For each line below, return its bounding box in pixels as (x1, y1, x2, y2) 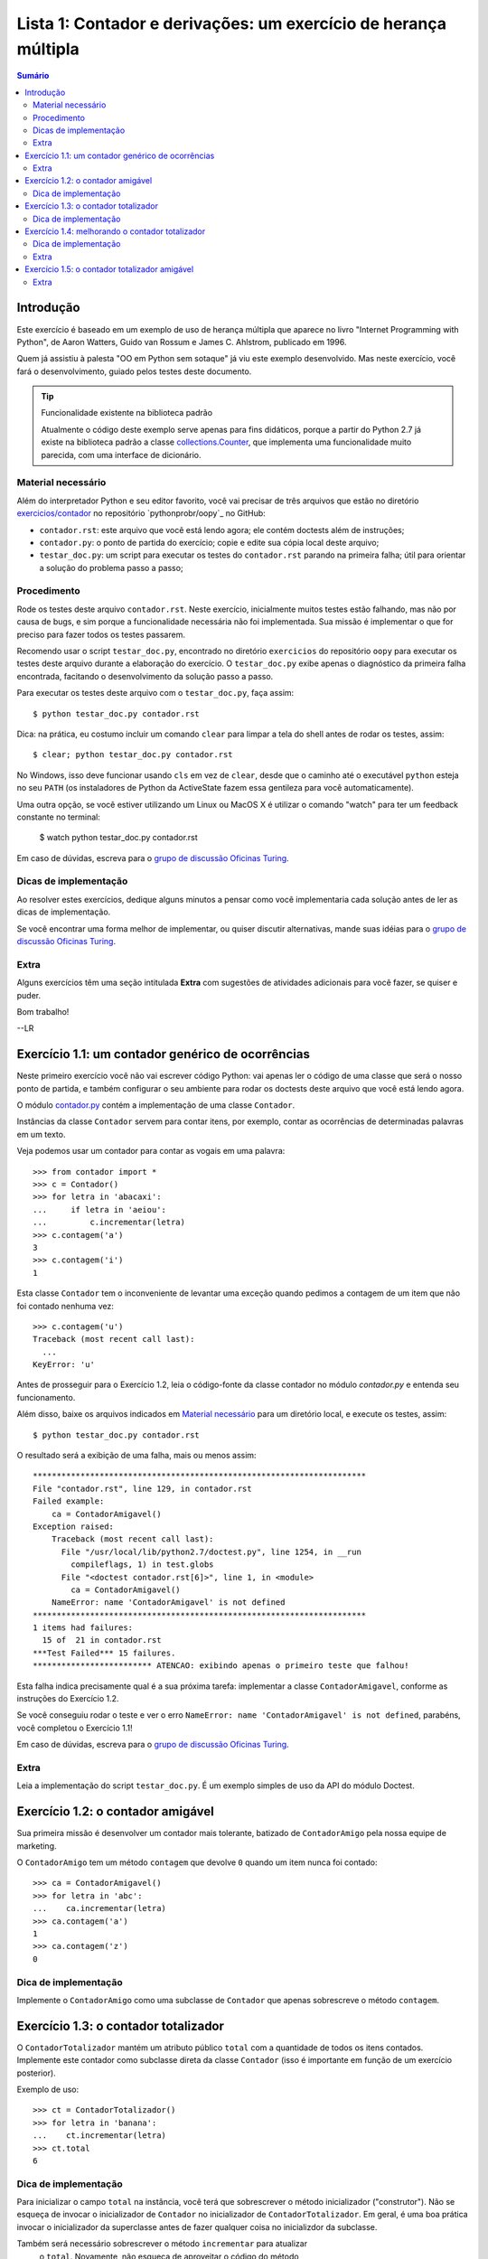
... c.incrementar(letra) (33, 1217, 185, 1228)
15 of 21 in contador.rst (42, 1636, 162, 1645)
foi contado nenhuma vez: (16, 1300, 115, 1311)
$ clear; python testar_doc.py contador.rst (33, 750, 234, 760)
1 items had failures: (33, 1623, 134, 1633)
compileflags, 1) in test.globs (70, 1560, 214, 1570)
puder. (16, 989, 42, 1000)
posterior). (16, 2067, 56, 2078)
